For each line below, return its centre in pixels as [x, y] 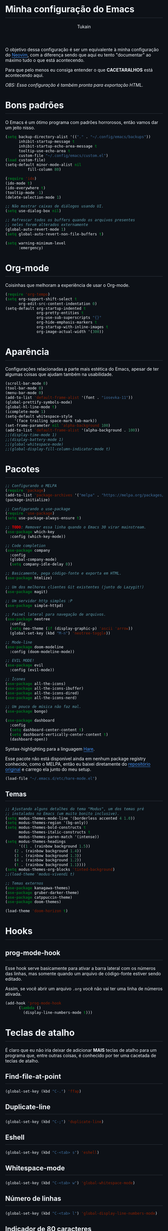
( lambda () [30, 1008]
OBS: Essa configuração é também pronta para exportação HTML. [74, 85]
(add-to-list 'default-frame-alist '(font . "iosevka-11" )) [69, 398]
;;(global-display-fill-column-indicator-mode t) [58, 449]
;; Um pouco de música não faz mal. [43, 707]
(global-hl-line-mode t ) [31, 407]
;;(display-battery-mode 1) [34, 440]
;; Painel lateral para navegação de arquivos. [56, 614]
